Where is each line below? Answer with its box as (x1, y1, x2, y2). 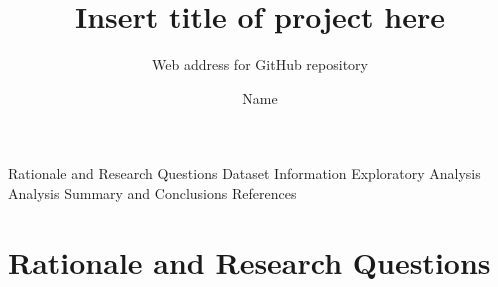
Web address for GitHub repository (152, 54, 368, 75)
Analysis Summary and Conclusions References (8, 182, 297, 203)
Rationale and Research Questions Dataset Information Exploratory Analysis (8, 163, 481, 184)
